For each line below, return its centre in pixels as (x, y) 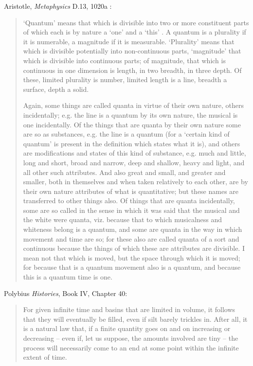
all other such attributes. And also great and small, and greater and (124, 172)
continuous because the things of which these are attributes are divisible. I (134, 248)
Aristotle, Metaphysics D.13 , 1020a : (58, 6)
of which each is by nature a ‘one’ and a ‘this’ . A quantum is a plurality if (135, 32)
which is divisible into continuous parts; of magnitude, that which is (124, 60)
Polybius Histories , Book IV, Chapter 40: (66, 293)
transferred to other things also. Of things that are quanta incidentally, (129, 200)
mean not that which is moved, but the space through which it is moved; (132, 257)
